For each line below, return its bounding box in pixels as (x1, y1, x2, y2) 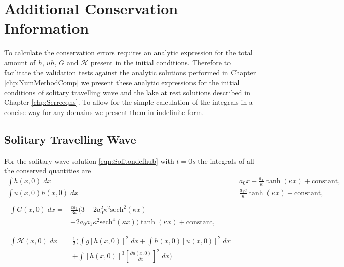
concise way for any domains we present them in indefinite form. (4, 106, 204, 117)
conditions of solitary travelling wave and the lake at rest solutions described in (4, 87, 250, 97)
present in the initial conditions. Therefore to (90, 57, 231, 67)
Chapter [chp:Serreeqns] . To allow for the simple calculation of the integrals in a (4, 97, 253, 107)
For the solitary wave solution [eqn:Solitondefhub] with (4, 155, 174, 166)
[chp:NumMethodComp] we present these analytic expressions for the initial (4, 77, 240, 88)
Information (4, 18, 89, 39)
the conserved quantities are (4, 165, 91, 176)
